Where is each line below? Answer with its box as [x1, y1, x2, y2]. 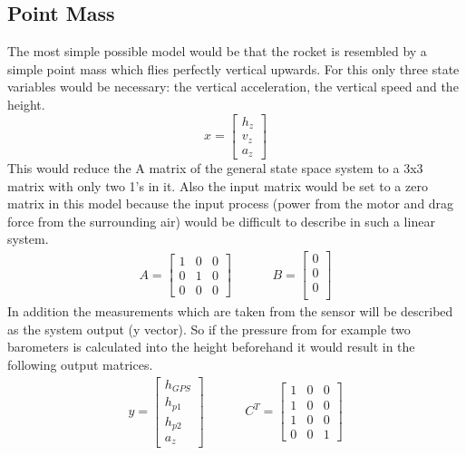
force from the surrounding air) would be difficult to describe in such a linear [7, 211, 435, 230]
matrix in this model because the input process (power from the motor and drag [7, 194, 454, 213]
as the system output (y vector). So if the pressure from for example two [7, 319, 411, 338]
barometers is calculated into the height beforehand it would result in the [7, 337, 415, 356]
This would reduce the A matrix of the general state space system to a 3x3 [7, 159, 423, 178]
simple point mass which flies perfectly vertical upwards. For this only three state [7, 59, 460, 78]
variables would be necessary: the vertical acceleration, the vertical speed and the [7, 77, 459, 96]
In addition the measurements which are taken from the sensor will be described [7, 302, 453, 321]
